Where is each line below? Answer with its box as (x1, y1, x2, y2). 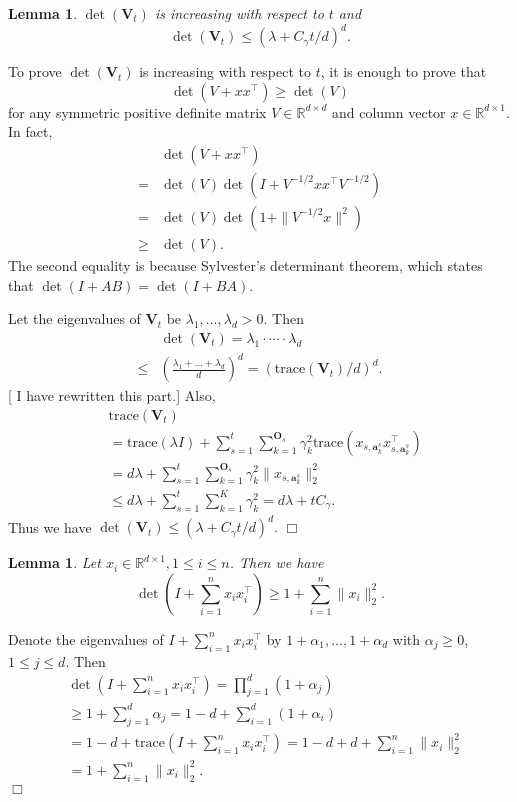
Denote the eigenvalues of (8, 628, 164, 649)
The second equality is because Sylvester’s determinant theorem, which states (8, 255, 483, 275)
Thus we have (8, 516, 92, 537)
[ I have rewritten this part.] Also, (8, 385, 216, 406)
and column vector (331, 101, 446, 122)
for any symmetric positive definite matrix (8, 101, 267, 122)
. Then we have (229, 552, 324, 573)
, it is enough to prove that (320, 61, 487, 82)
